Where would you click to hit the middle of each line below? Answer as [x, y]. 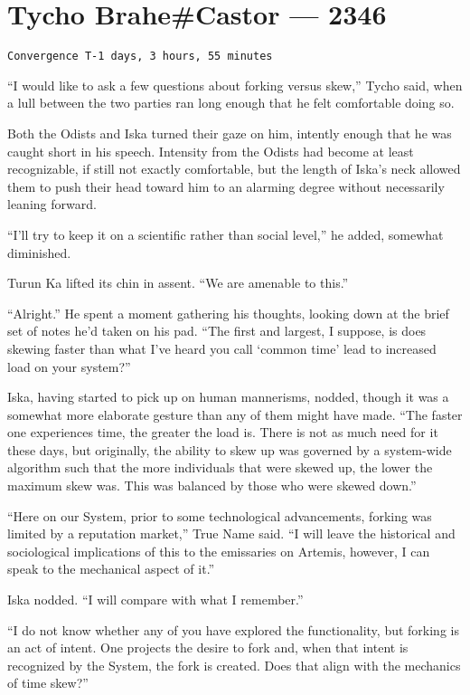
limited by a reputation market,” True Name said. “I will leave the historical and [231, 533]
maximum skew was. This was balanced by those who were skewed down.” [212, 486]
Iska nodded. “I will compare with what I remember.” [155, 600]
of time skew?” [48, 683]
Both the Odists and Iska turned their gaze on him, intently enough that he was [230, 133]
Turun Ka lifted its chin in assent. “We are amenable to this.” [178, 283]
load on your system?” [69, 366]
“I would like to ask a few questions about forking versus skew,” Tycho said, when [235, 85]
